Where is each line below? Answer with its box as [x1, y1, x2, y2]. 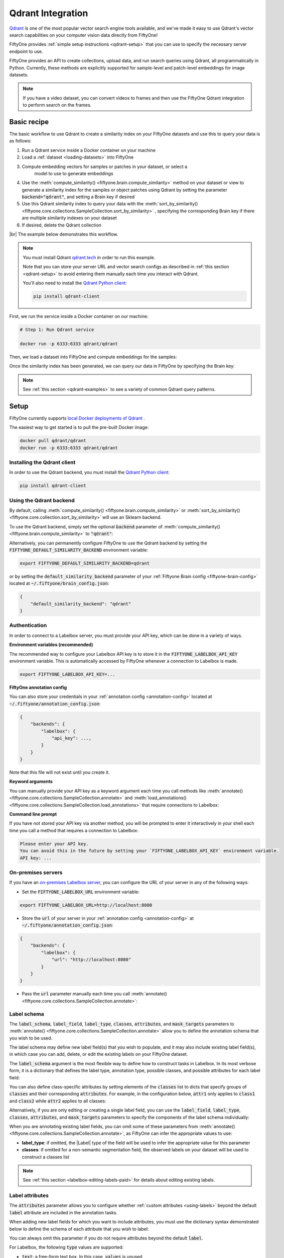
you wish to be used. [9, 1035, 53, 1041]
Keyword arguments [9, 778, 53, 784]
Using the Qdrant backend [9, 497, 75, 504]
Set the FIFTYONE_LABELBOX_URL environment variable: [22, 889, 140, 895]
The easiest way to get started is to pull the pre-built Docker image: [9, 424, 149, 430]
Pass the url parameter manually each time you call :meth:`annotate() [22, 991, 168, 997]
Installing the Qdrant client [9, 458, 76, 465]
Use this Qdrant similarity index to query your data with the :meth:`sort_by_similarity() [22, 201, 198, 207]
